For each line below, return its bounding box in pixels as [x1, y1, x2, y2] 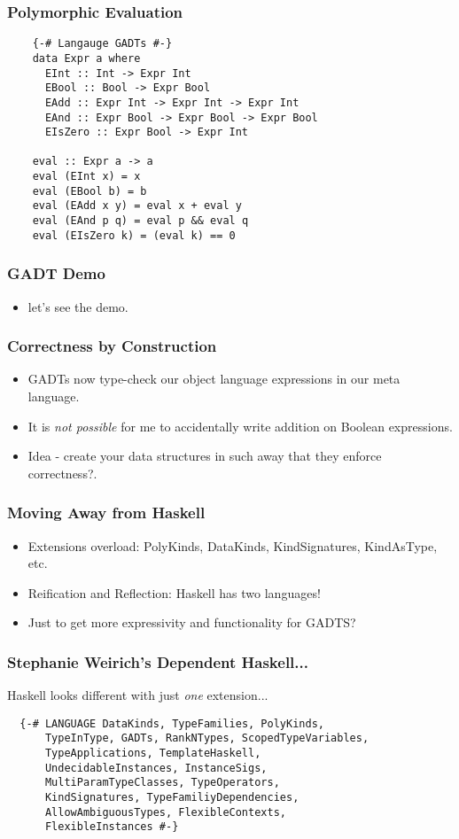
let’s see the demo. [27, 297, 128, 315]
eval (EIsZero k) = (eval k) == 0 [32, 229, 236, 242]
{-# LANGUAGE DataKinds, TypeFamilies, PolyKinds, [19, 717, 324, 730]
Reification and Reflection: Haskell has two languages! [27, 583, 321, 602]
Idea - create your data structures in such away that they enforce [27, 447, 382, 465]
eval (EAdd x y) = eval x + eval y [32, 199, 242, 213]
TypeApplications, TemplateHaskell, [44, 747, 261, 760]
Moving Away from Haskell [7, 501, 206, 524]
